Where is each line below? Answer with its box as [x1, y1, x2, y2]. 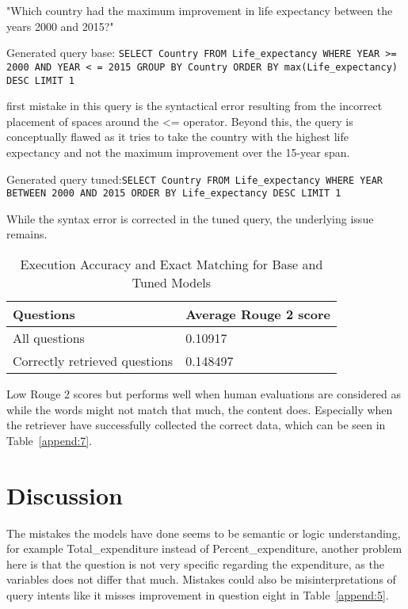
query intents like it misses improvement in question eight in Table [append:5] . [6, 586, 389, 603]
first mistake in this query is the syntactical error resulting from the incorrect [6, 97, 383, 114]
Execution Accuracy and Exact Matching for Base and [20, 255, 323, 274]
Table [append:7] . [6, 432, 93, 448]
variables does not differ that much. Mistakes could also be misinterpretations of [6, 571, 396, 588]
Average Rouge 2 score [185, 305, 330, 324]
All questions [13, 329, 85, 348]
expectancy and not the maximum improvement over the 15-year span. [6, 143, 350, 160]
